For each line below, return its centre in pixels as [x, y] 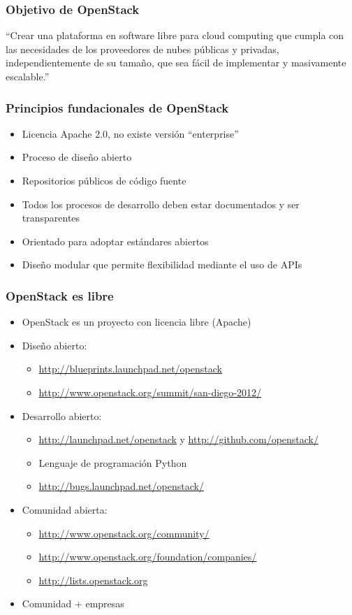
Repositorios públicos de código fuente [104, 180]
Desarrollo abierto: [62, 415]
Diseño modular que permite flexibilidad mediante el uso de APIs [162, 265]
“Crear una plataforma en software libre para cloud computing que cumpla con [175, 35]
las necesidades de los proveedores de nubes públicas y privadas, [142, 49]
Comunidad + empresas [73, 603]
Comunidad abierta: [65, 509]
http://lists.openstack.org [93, 580]
